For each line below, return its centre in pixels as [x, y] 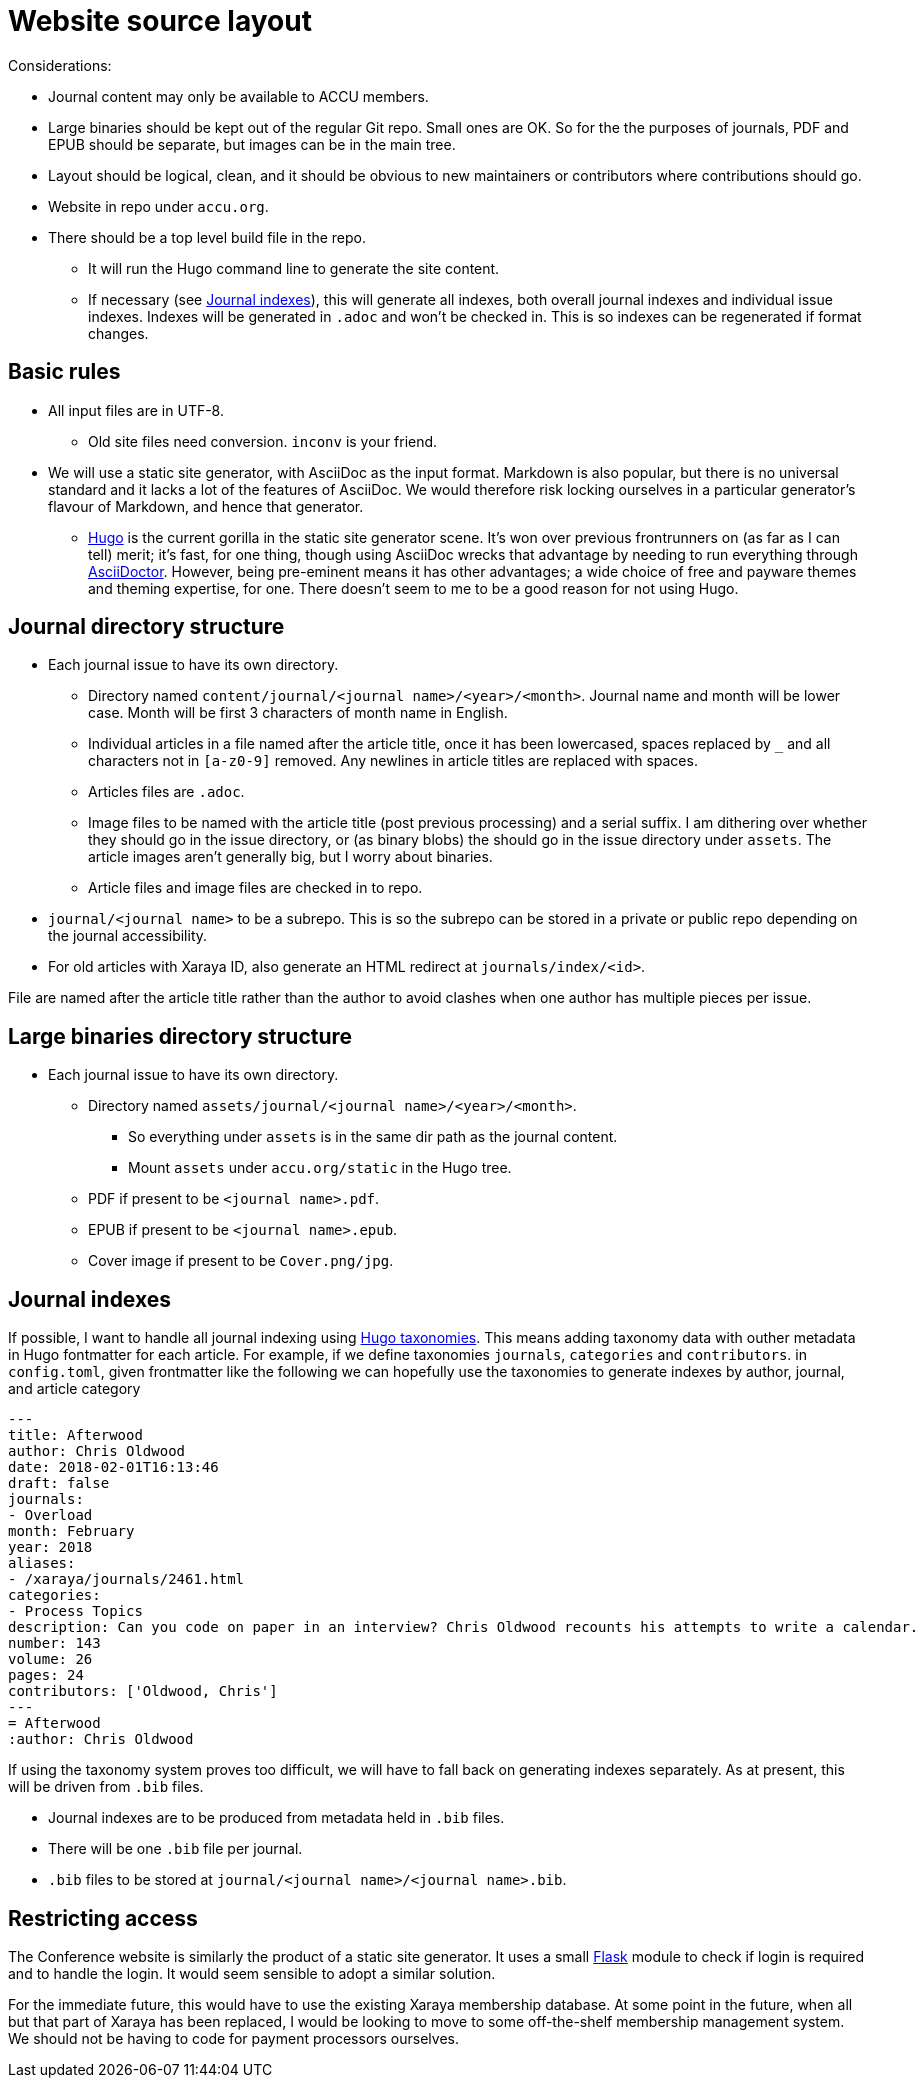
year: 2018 [50, 1547]
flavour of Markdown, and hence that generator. [206, 506]
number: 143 [54, 1643]
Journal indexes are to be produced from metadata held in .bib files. [276, 1818]
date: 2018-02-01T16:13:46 [113, 1467]
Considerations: [60, 65]
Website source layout [160, 21]
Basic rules [64, 372]
